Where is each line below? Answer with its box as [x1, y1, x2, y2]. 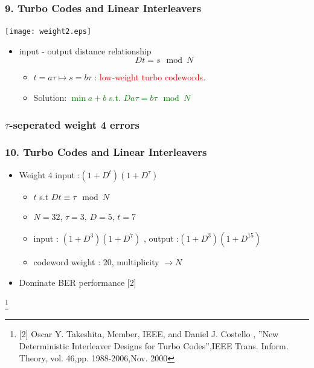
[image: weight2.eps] [5, 27, 92, 36]
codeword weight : [33, 255, 101, 268]
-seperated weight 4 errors [9, 117, 139, 132]
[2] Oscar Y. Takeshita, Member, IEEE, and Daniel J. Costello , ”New [19, 328, 279, 340]
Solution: [33, 91, 67, 104]
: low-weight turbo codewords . [94, 71, 206, 83]
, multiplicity [111, 255, 159, 268]
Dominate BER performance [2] [19, 276, 136, 288]
